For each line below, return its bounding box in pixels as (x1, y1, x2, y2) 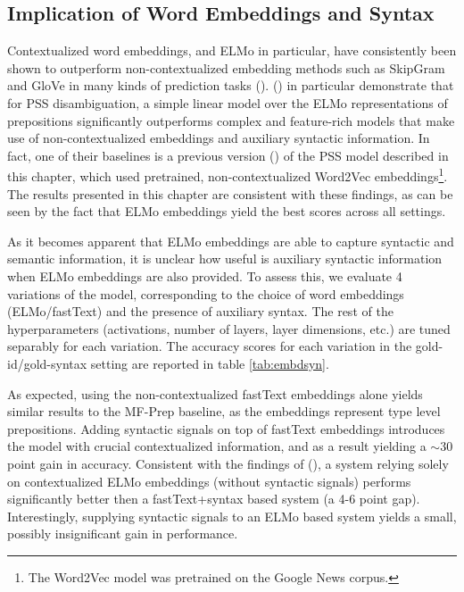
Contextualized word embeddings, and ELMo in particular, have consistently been (7, 41, 457, 60)
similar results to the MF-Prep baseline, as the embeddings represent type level (7, 402, 441, 421)
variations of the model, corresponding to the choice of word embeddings (7, 284, 404, 303)
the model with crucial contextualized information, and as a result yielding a (7, 437, 427, 455)
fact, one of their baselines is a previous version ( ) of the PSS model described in (7, 146, 449, 164)
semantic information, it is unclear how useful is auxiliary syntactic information (7, 249, 443, 268)
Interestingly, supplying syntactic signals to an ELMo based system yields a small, (7, 506, 457, 525)
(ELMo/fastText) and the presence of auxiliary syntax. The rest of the (7, 302, 394, 321)
